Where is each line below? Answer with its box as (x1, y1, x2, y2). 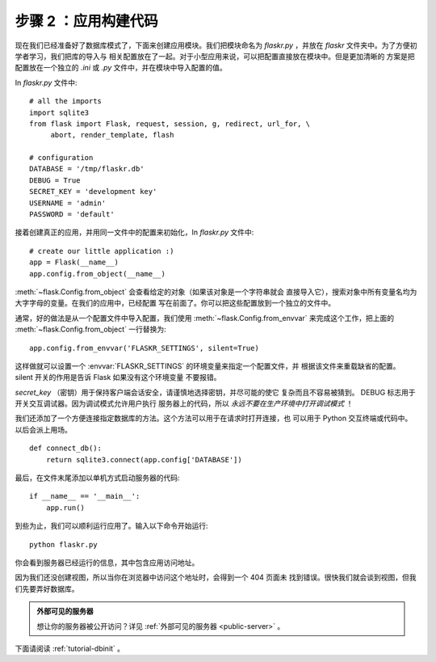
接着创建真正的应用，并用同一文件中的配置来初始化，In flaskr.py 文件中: (15, 227, 254, 238)
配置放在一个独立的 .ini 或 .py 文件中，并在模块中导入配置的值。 (15, 63, 228, 73)
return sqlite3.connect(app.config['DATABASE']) (45, 455, 242, 464)
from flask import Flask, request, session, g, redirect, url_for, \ (29, 119, 311, 129)
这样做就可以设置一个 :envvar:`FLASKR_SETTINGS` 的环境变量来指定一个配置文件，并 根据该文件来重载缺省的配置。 (15, 361, 400, 371)
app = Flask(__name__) (29, 258, 119, 267)
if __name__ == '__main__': (29, 491, 140, 501)
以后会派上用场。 (15, 424, 72, 434)
